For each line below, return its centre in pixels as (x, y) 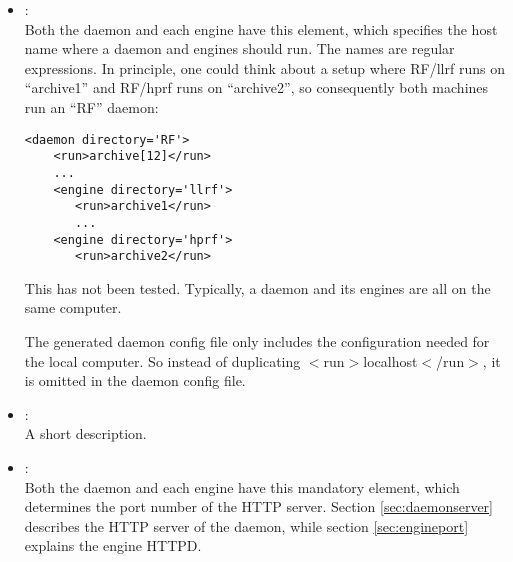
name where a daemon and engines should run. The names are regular (239, 48)
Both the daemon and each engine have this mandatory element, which (242, 486)
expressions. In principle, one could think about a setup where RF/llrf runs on (264, 67)
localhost (390, 360)
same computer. (73, 307)
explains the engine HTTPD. (113, 545)
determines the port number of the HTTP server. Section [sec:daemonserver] (258, 506)
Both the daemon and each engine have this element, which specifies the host (261, 28)
